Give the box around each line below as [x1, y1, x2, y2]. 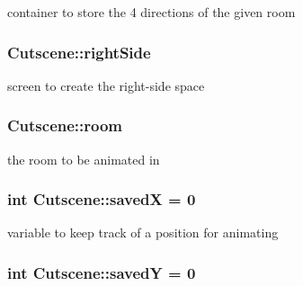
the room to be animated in [7, 149, 160, 168]
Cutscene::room [7, 114, 123, 137]
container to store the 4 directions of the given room [7, 3, 296, 21]
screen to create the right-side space [7, 76, 205, 94]
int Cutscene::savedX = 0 [7, 188, 196, 210]
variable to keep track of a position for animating [7, 223, 279, 242]
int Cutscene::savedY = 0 [7, 261, 196, 283]
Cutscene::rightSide [7, 40, 151, 63]
